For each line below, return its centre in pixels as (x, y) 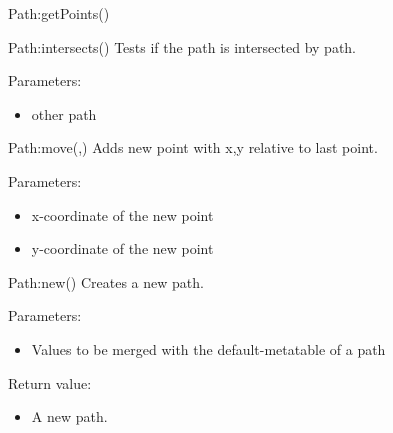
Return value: (50, 382)
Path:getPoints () (59, 13)
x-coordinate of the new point (122, 214)
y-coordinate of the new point (122, 248)
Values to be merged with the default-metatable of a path (208, 348)
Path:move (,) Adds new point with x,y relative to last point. (193, 147)
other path (64, 113)
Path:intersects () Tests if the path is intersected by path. (182, 46)
